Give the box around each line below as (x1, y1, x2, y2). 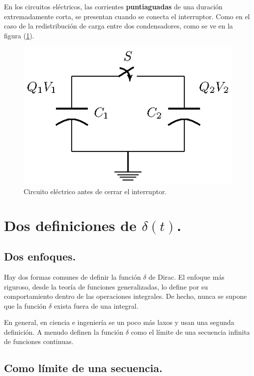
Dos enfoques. (4, 249, 76, 264)
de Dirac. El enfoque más (148, 271, 225, 282)
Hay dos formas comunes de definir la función (4, 271, 141, 282)
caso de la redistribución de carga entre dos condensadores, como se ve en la (4, 21, 233, 31)
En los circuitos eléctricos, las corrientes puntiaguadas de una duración (4, 1, 223, 11)
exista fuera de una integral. (54, 300, 139, 311)
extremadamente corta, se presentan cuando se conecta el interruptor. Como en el (4, 11, 250, 21)
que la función (4, 300, 47, 311)
